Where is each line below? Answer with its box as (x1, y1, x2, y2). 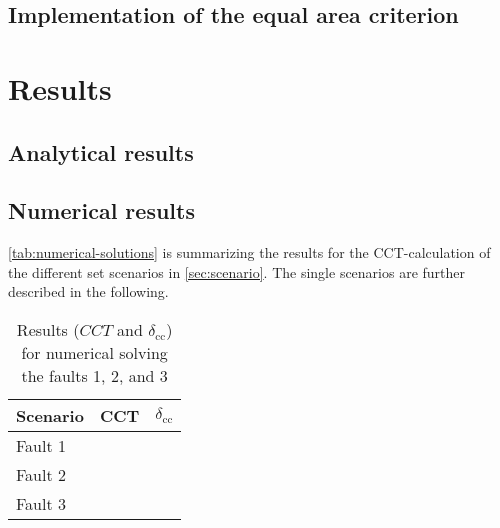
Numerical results (8, 195, 195, 226)
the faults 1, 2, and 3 (21, 363, 168, 387)
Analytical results (8, 136, 194, 167)
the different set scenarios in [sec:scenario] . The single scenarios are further (8, 261, 466, 282)
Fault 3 (16, 491, 67, 515)
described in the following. (8, 281, 169, 302)
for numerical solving (21, 340, 168, 364)
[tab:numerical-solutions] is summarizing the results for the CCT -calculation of (8, 242, 491, 263)
